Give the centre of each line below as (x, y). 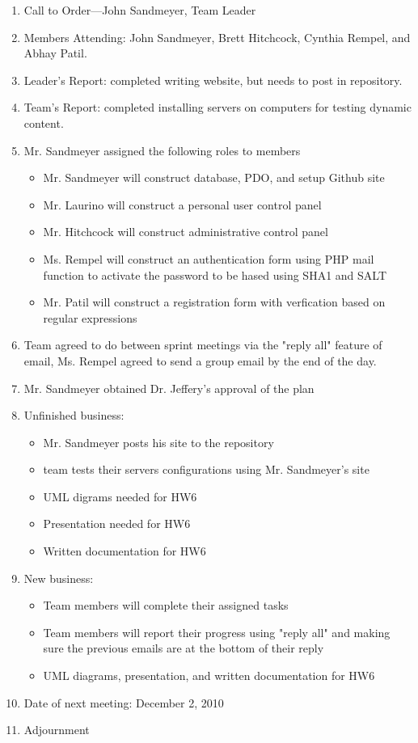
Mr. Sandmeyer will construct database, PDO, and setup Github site (214, 177)
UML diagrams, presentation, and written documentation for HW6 (209, 675)
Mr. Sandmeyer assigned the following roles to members (162, 150)
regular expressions (90, 317)
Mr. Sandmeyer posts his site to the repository (158, 442)
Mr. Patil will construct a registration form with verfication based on (214, 302)
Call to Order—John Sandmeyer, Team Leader (140, 10)
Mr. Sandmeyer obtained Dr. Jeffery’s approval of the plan (169, 388)
